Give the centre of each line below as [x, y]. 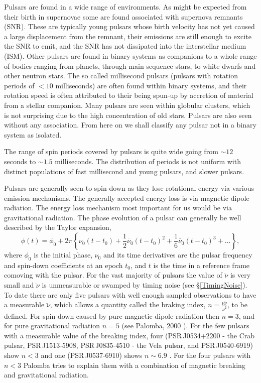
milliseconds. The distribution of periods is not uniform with [148, 161]
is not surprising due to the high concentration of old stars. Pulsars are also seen [128, 115]
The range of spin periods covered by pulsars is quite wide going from [111, 151]
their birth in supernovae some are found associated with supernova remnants [123, 16]
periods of [19, 85]
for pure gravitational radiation [52, 326]
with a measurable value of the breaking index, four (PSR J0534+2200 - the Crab [129, 335]
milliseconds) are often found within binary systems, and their [151, 85]
